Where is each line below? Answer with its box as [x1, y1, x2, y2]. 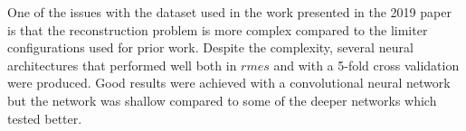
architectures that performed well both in [7, 55, 237, 74]
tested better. [7, 108, 82, 127]
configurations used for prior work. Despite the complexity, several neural [7, 38, 414, 57]
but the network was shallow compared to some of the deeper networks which [7, 90, 437, 109]
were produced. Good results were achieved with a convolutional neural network [7, 73, 451, 92]
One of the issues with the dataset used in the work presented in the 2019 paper [7, 3, 452, 21]
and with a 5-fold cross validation [273, 55, 460, 74]
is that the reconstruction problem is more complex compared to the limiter [7, 20, 428, 39]
